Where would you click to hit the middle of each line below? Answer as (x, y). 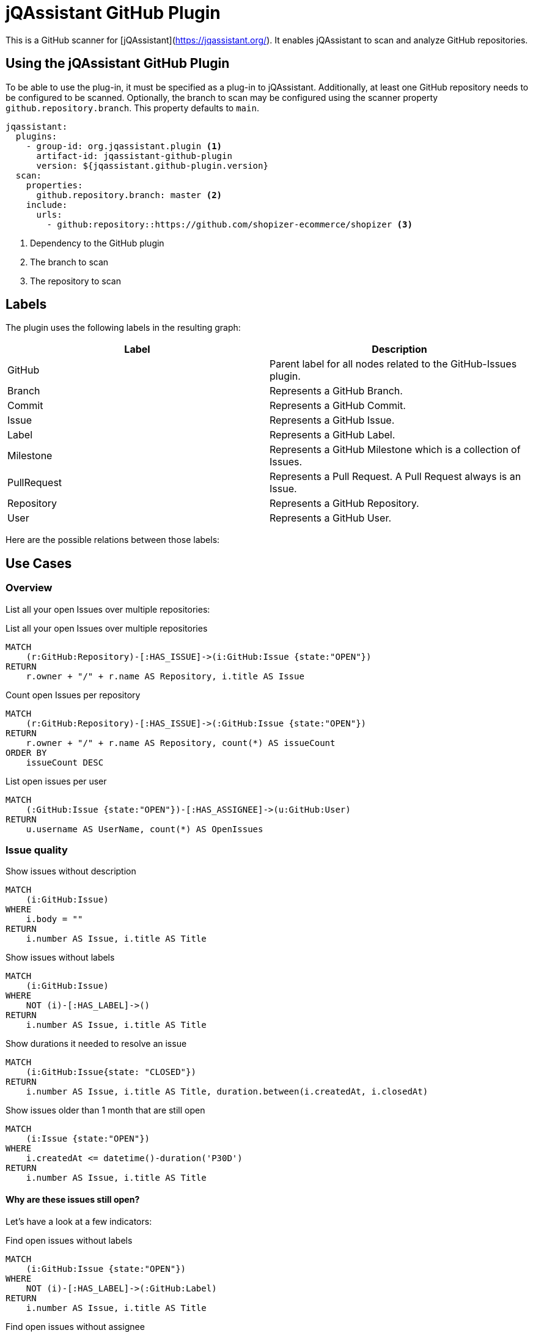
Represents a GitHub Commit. (338, 406)
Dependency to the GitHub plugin (97, 243)
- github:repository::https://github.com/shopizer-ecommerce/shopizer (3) (230, 224)
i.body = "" (54, 919)
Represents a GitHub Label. (333, 435)
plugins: (36, 136)
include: (47, 205)
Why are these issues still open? (73, 1200)
